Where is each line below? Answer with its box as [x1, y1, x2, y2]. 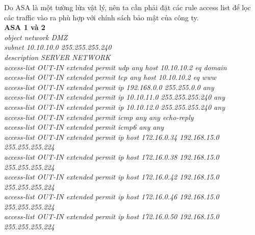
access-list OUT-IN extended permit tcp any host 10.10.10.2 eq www [4, 72, 216, 82]
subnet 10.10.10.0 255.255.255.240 [4, 42, 112, 52]
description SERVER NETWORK [4, 51, 111, 62]
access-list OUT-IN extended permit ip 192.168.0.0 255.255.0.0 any [4, 81, 214, 92]
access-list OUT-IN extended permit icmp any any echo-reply [4, 111, 194, 122]
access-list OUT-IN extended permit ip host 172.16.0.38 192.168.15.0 [4, 151, 219, 162]
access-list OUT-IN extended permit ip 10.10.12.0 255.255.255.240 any [4, 101, 225, 112]
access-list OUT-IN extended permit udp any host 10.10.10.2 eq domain [4, 62, 227, 72]
